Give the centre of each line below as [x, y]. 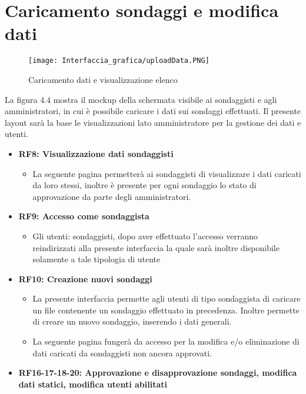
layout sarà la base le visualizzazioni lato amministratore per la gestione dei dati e [153, 122]
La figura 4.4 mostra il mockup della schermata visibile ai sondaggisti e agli [141, 99]
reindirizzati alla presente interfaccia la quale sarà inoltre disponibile [156, 247]
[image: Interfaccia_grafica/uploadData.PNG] [119, 61]
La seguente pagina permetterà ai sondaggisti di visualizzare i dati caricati [167, 173]
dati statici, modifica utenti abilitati [93, 384]
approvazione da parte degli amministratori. [112, 196]
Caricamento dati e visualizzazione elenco [103, 79]
